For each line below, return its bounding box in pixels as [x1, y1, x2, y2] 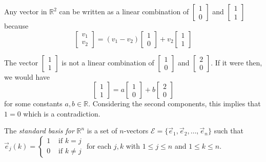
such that [214, 125, 243, 136]
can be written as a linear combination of [59, 6, 189, 16]
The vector [4, 57, 38, 67]
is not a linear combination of [62, 57, 154, 67]
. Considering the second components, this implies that [88, 98, 261, 109]
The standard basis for [4, 125, 74, 136]
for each [86, 140, 112, 151]
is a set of [87, 125, 117, 136]
